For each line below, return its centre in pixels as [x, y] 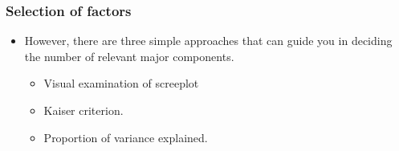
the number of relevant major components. [129, 56]
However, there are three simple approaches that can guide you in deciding [208, 41]
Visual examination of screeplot [121, 83]
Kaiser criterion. [83, 110]
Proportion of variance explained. [126, 137]
